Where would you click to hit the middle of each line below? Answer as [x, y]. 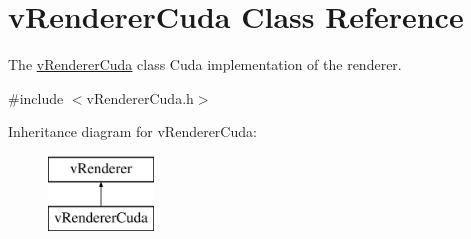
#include [36, 97]
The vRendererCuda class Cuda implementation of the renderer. [205, 64]
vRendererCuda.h [140, 97]
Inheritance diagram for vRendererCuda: [132, 131]
